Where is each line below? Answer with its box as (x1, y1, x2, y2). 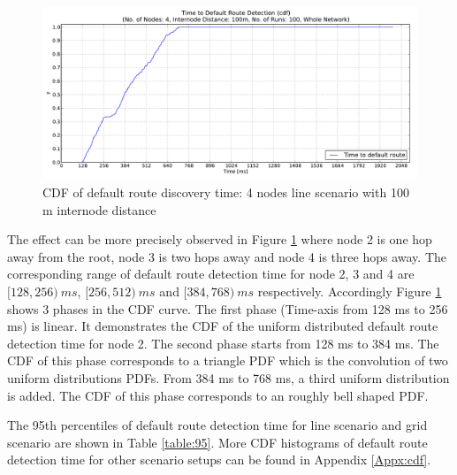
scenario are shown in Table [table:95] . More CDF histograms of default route (7, 433, 428, 451)
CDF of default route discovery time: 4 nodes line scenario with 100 (42, 183, 409, 202)
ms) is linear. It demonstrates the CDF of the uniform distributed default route (7, 317, 438, 335)
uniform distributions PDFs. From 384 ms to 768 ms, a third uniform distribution (7, 368, 450, 387)
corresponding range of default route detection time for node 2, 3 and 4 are (7, 264, 415, 283)
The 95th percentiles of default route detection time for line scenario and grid (7, 416, 428, 434)
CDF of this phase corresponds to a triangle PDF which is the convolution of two (7, 351, 448, 370)
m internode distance (42, 200, 156, 218)
